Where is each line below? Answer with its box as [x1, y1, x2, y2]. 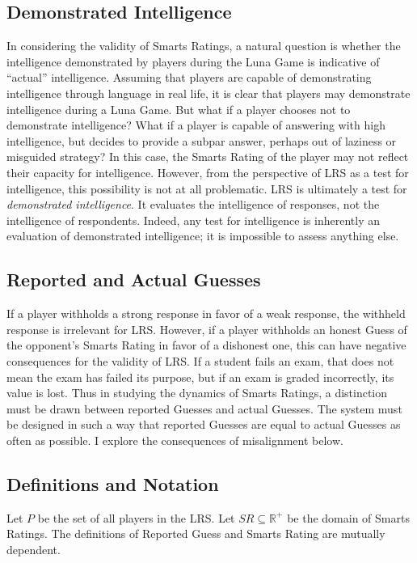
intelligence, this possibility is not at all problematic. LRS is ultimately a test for [6, 180, 407, 197]
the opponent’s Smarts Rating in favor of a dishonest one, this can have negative [6, 337, 406, 353]
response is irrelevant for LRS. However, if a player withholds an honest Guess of [6, 320, 407, 337]
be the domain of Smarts [287, 509, 410, 526]
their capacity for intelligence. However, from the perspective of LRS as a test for [6, 163, 409, 180]
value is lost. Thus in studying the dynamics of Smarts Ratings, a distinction [6, 384, 388, 401]
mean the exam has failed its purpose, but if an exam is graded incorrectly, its [6, 368, 394, 385]
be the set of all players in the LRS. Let [37, 509, 235, 526]
